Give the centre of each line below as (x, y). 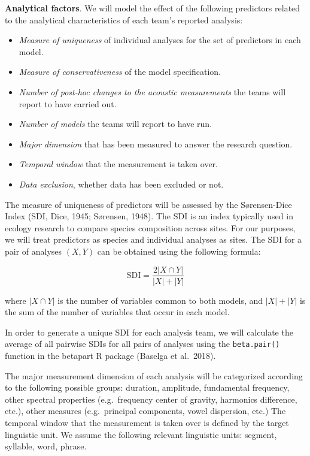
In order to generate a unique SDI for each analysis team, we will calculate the (149, 332)
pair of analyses (34, 251)
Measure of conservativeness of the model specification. (120, 72)
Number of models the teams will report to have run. (116, 124)
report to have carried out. (68, 103)
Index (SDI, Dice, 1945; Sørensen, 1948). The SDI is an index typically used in (149, 216)
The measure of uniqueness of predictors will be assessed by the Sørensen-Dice (148, 204)
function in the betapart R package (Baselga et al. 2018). (110, 355)
